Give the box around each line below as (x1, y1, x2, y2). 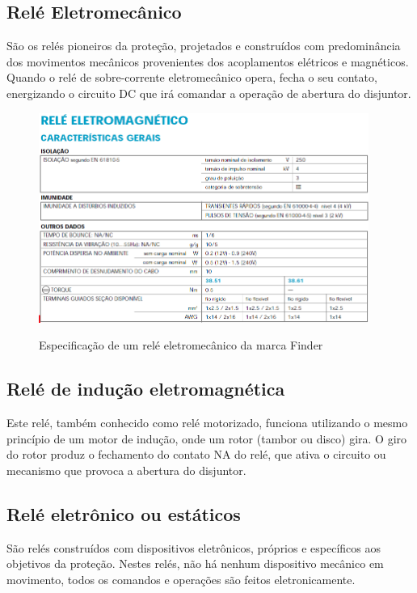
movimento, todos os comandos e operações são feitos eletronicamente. (6, 570, 356, 587)
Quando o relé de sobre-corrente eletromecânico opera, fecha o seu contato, (6, 69, 377, 86)
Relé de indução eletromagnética (6, 376, 285, 401)
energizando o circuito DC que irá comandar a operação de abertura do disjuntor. (6, 84, 411, 101)
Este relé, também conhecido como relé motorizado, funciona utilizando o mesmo (6, 414, 408, 431)
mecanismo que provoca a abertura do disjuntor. (6, 461, 246, 478)
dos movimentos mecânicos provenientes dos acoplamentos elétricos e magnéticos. (6, 53, 409, 70)
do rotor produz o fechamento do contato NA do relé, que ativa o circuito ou (6, 446, 386, 463)
